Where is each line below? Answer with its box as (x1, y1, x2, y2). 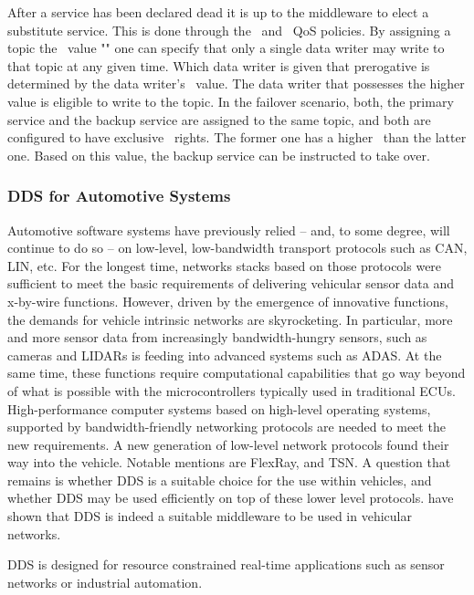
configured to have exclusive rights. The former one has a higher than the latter (7, 128, 467, 147)
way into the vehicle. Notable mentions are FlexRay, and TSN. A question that (7, 453, 451, 472)
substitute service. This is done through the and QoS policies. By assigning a (7, 20, 451, 39)
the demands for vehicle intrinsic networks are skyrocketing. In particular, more (7, 309, 453, 329)
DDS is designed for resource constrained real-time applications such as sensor (7, 555, 445, 574)
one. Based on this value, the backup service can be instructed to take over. (7, 145, 430, 164)
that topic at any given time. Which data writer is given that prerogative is (7, 56, 430, 75)
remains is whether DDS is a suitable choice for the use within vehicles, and (7, 470, 432, 489)
